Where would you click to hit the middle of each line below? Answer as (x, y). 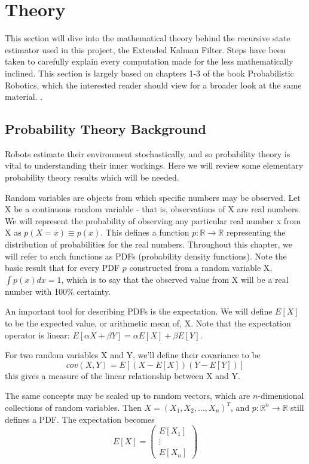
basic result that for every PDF (62, 268)
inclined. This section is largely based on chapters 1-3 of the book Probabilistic (149, 73)
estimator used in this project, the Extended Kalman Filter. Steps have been (145, 49)
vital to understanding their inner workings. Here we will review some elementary (154, 165)
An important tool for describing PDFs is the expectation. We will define (139, 311)
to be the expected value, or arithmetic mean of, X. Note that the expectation (148, 323)
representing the (256, 232)
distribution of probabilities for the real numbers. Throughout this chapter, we (149, 244)
